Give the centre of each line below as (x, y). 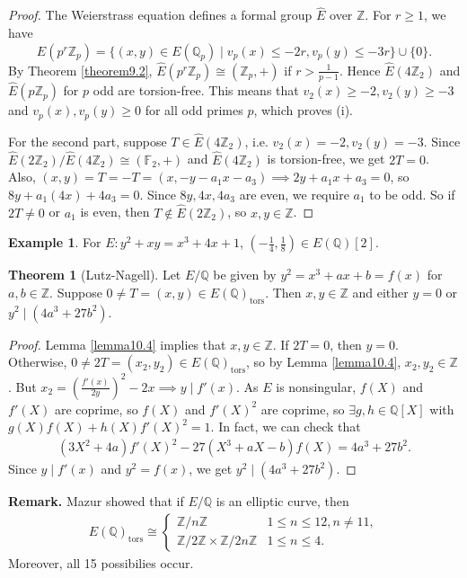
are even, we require (294, 194)
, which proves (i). (303, 110)
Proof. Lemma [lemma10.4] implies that (117, 344)
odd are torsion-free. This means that (196, 90)
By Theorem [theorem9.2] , (80, 70)
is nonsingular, (316, 386)
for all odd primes (194, 110)
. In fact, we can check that (286, 427)
